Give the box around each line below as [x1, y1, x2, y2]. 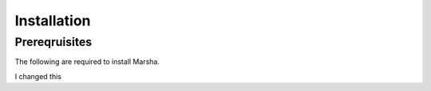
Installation [14, 12, 91, 29]
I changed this [14, 71, 62, 81]
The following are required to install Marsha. [14, 57, 160, 66]
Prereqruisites [14, 35, 93, 49]
